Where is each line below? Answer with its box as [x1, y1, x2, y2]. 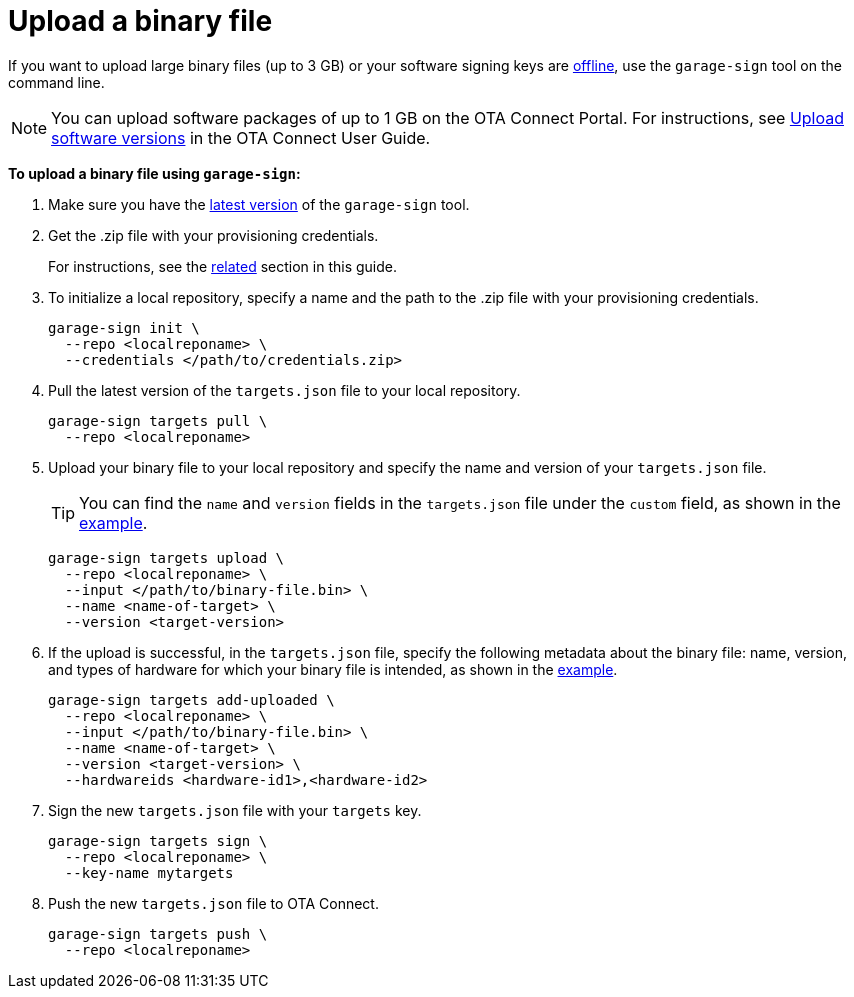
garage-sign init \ [48, 319, 200, 336]
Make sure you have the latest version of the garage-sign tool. [48, 195, 470, 213]
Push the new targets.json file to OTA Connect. [48, 894, 379, 912]
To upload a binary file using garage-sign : [8, 164, 301, 182]
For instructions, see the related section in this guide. [48, 257, 398, 275]
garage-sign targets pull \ [48, 412, 268, 429]
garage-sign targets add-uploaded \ [48, 691, 335, 708]
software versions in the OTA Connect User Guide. [51, 127, 431, 148]
